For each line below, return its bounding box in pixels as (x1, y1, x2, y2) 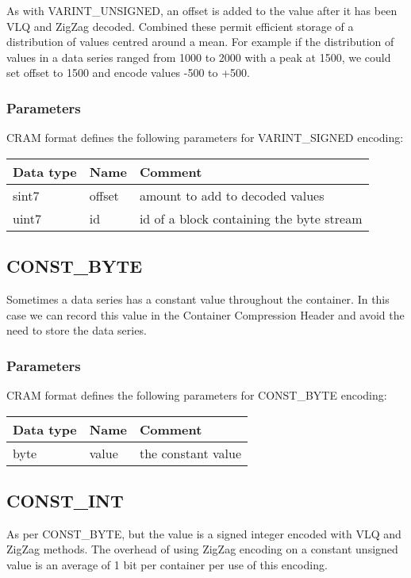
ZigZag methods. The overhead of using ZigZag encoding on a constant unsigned (6, 541, 398, 557)
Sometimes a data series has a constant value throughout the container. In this (6, 290, 390, 307)
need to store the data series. (6, 322, 147, 339)
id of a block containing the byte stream (139, 209, 363, 228)
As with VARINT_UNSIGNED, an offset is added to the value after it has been (6, 2, 398, 18)
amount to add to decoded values (139, 186, 325, 205)
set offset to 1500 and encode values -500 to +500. (6, 64, 251, 81)
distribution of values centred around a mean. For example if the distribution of (6, 33, 394, 50)
